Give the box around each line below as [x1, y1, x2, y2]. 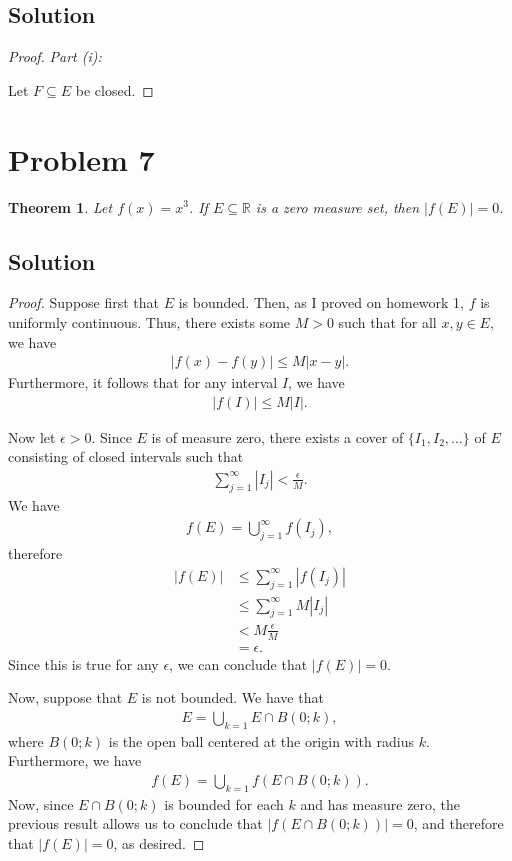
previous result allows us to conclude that [8, 813, 263, 834]
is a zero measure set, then [255, 196, 420, 217]
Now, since [8, 793, 74, 814]
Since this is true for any [8, 653, 159, 674]
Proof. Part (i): [8, 46, 102, 67]
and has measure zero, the [300, 793, 461, 814]
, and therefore [413, 813, 504, 834]
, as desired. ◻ [113, 833, 205, 854]
